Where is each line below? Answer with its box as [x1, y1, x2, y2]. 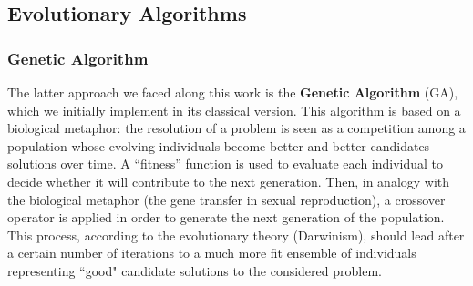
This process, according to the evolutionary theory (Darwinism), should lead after [7, 225, 465, 244]
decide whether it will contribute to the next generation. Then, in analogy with [7, 171, 450, 190]
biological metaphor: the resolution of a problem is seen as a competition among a [7, 118, 466, 138]
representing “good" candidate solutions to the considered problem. [7, 260, 382, 280]
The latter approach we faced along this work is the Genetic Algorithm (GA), [7, 83, 458, 101]
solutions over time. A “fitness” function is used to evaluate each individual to [7, 154, 444, 173]
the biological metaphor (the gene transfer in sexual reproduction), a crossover [7, 189, 446, 209]
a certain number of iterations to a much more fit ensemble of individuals [7, 243, 416, 262]
